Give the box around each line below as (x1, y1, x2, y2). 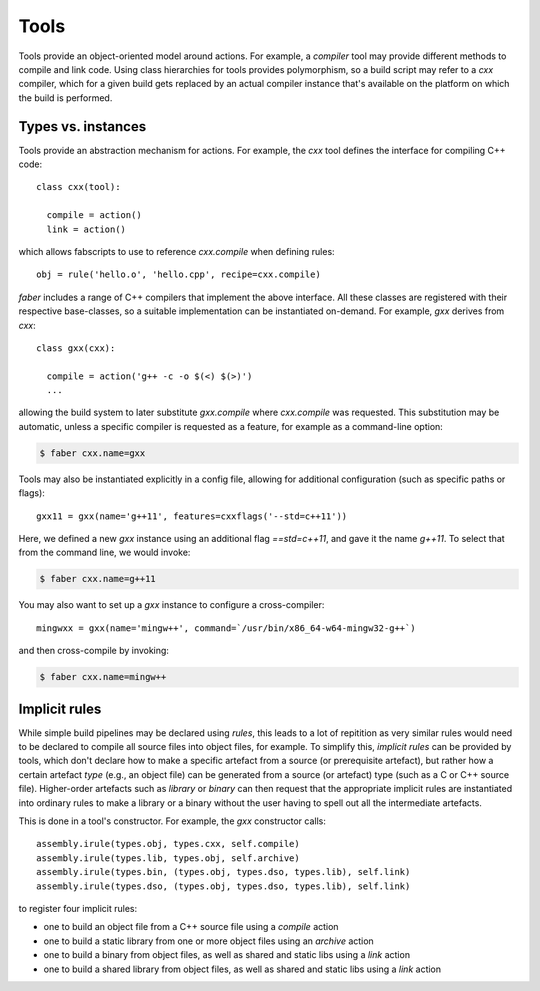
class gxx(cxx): (36, 342, 116, 354)
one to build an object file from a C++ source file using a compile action (43, 921, 339, 933)
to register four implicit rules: (18, 902, 138, 914)
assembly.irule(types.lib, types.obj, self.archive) (36, 852, 300, 864)
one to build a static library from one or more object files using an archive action (43, 935, 374, 947)
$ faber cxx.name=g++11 (39, 573, 157, 585)
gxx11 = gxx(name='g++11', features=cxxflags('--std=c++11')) (36, 510, 348, 522)
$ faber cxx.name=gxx (39, 447, 146, 459)
